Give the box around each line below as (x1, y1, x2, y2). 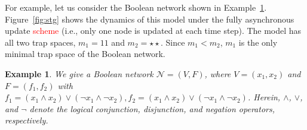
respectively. (5, 114, 48, 126)
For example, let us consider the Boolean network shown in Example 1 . (5, 1, 267, 13)
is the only (238, 36, 278, 48)
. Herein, (247, 91, 281, 103)
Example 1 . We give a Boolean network (5, 67, 153, 80)
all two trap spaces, (5, 36, 76, 48)
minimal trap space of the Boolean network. (5, 47, 165, 60)
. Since (160, 36, 185, 48)
